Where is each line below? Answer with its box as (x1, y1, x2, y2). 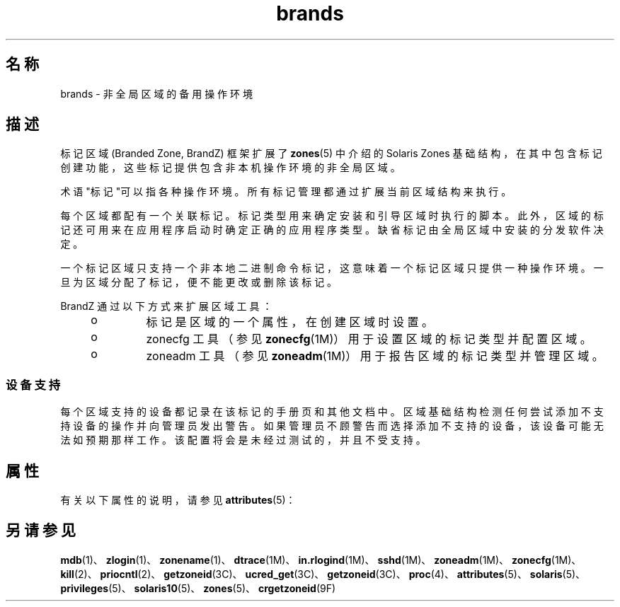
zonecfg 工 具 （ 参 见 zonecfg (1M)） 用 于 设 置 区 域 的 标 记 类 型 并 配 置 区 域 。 (146, 332, 592, 347)
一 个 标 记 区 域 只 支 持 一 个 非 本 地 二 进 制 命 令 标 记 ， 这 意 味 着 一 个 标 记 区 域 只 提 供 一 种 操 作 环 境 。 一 (60, 262, 604, 274)
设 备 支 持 (6, 377, 61, 392)
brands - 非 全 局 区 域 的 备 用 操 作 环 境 (60, 87, 253, 100)
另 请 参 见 (6, 521, 76, 540)
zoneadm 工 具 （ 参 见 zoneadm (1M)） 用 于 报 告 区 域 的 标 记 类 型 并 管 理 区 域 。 (146, 349, 604, 364)
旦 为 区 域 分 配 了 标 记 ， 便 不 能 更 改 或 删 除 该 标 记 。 (60, 276, 338, 289)
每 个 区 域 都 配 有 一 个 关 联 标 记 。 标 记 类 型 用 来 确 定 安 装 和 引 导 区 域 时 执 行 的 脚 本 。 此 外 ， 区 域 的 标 (60, 209, 604, 222)
